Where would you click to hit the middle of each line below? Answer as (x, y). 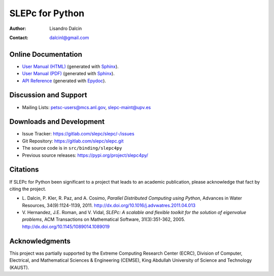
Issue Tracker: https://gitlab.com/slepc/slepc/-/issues (78, 134)
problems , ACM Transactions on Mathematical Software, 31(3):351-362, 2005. (104, 219)
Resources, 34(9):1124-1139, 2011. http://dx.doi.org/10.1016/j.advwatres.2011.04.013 (109, 205)
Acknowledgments (40, 241)
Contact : (19, 38)
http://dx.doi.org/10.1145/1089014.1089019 (66, 226)
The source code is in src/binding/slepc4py (72, 148)
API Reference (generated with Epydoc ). (64, 81)
